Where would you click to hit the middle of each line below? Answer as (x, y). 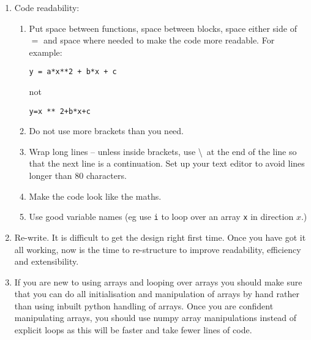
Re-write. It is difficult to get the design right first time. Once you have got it (160, 237)
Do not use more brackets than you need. (106, 131)
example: (46, 52)
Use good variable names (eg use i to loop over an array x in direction (161, 217)
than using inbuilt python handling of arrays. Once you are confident (144, 305)
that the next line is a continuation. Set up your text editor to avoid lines (167, 163)
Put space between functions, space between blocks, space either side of (163, 28)
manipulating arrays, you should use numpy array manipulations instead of (155, 318)
